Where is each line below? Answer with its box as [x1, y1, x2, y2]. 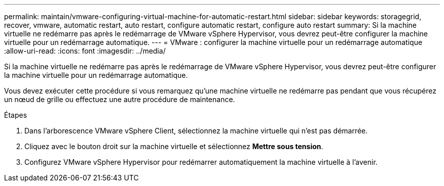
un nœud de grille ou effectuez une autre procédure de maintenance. [4, 95, 235, 104]
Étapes [4, 111, 27, 119]
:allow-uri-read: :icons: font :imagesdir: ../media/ [4, 46, 166, 55]
